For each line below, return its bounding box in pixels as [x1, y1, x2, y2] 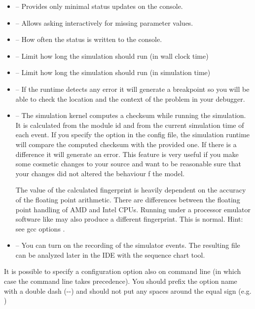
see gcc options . [15, 223, 65, 233]
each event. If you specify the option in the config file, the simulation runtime [15, 129, 250, 140]
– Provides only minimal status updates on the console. [15, 1, 183, 11]
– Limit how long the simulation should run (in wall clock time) [15, 50, 209, 61]
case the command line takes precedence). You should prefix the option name [4, 276, 237, 286]
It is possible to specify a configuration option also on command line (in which [4, 266, 241, 276]
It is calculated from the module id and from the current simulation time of [15, 119, 244, 130]
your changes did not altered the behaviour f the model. [15, 168, 185, 178]
